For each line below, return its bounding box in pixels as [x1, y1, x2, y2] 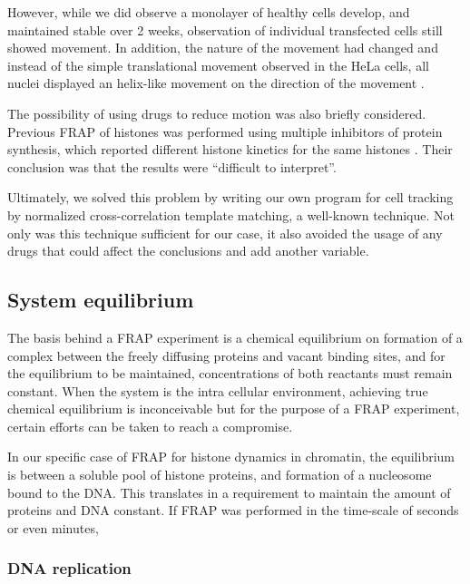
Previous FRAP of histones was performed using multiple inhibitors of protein [7, 122, 443, 141]
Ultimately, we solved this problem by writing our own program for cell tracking [7, 188, 454, 207]
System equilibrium [7, 286, 194, 314]
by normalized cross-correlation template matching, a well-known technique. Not [7, 205, 455, 224]
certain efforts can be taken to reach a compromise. [7, 416, 293, 435]
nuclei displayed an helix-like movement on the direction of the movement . [7, 73, 425, 92]
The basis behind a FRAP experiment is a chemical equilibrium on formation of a [7, 327, 463, 346]
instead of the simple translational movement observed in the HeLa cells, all [7, 55, 429, 74]
